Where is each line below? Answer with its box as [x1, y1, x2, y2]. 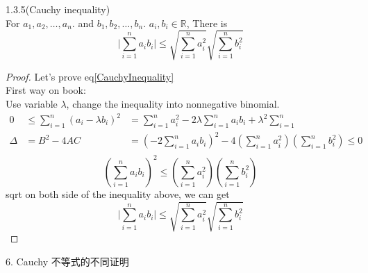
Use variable [6, 96, 58, 110]
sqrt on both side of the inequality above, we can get [6, 186, 230, 201]
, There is [186, 15, 228, 30]
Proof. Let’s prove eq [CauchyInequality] [6, 69, 174, 83]
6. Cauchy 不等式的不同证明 [6, 254, 129, 268]
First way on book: [6, 83, 86, 97]
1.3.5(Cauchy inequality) [6, 2, 110, 16]
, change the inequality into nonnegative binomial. [66, 96, 280, 110]
